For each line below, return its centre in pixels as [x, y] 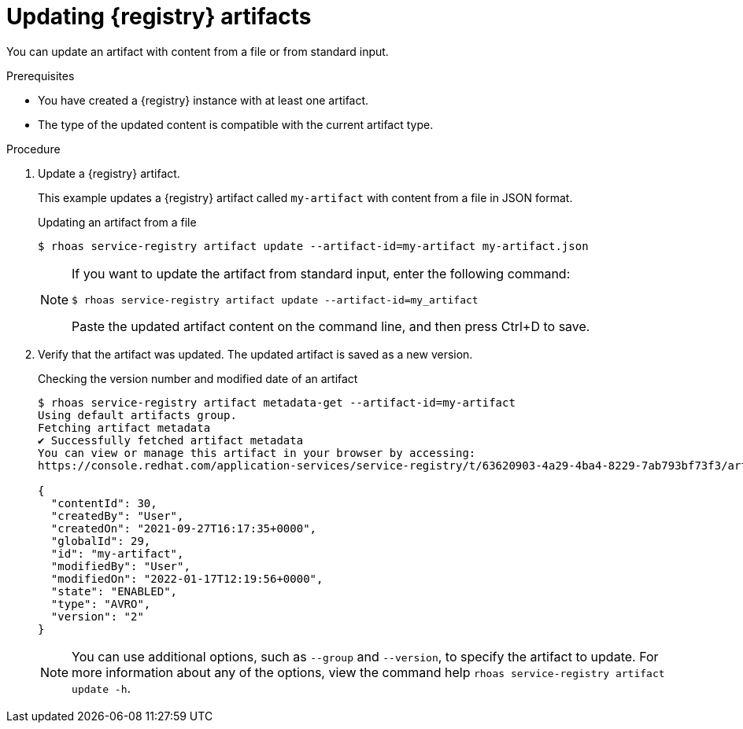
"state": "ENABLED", [114, 591]
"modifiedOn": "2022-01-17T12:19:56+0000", [187, 578]
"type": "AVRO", [101, 604]
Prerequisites [41, 75]
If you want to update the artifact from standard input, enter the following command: [321, 273]
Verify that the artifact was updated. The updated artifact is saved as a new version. [255, 354]
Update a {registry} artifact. [109, 173]
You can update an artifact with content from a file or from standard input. [198, 51]
